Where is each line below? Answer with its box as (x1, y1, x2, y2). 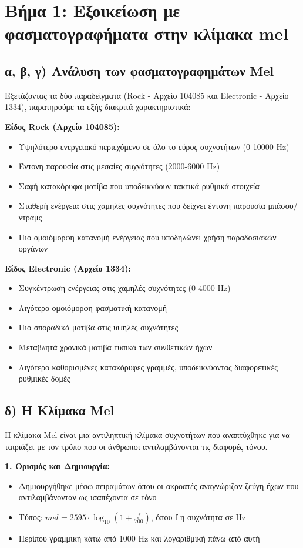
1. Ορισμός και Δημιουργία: (5, 460, 110, 472)
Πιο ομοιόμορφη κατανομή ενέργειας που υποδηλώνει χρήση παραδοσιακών (18, 230, 277, 243)
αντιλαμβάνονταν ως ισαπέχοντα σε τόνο (18, 491, 157, 503)
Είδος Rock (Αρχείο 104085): (5, 120, 120, 132)
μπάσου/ (268, 199, 298, 212)
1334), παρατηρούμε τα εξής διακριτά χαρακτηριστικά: (5, 101, 191, 113)
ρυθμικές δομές (18, 372, 70, 385)
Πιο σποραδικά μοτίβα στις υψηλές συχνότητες (18, 321, 179, 333)
